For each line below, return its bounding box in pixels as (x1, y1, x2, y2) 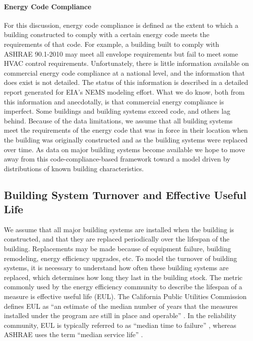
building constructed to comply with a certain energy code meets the (4, 29, 210, 40)
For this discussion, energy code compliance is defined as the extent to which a (4, 20, 238, 30)
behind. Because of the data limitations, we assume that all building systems (4, 115, 233, 125)
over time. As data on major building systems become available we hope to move (4, 144, 245, 154)
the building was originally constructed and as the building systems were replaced (4, 134, 248, 144)
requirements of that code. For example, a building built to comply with (4, 39, 219, 49)
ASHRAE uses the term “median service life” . (4, 329, 143, 340)
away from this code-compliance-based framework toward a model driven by (4, 154, 231, 164)
